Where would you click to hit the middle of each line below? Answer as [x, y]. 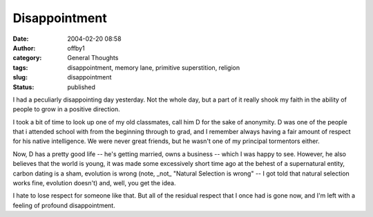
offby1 [76, 48]
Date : [21, 39]
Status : [23, 87]
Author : [24, 48]
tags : [20, 67]
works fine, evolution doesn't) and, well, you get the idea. [94, 183]
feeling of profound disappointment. [64, 205]
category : [27, 58]
